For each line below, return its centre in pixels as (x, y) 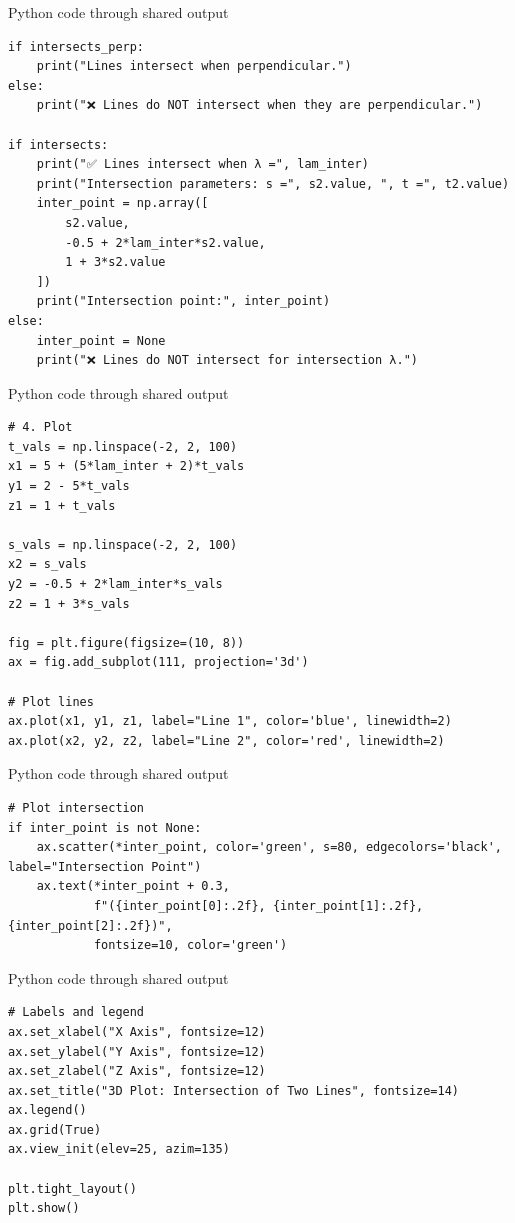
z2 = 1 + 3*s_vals (69, 603)
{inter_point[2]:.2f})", (90, 925)
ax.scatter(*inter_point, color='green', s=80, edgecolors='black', (269, 847)
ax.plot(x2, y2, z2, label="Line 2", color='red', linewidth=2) (226, 740)
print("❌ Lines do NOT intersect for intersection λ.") (227, 360)
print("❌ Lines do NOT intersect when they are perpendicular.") (259, 105)
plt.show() (44, 1208)
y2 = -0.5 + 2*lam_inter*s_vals (115, 584)
